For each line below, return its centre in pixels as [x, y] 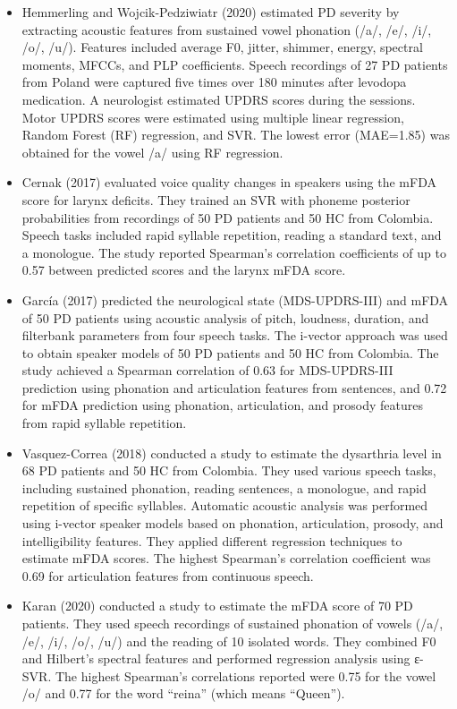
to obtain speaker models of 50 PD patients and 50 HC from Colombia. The [230, 352]
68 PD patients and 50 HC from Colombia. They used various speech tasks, [229, 470]
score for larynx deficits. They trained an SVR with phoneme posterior [216, 199]
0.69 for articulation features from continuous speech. [168, 575]
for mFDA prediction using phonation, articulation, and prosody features [222, 405]
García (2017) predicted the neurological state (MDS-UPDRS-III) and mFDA [235, 299]
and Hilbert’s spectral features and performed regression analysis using [216, 658]
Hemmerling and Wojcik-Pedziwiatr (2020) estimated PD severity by [211, 12]
